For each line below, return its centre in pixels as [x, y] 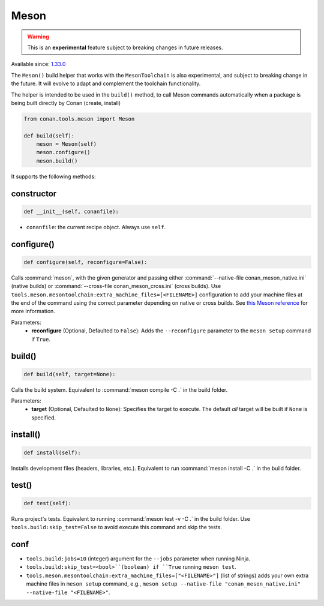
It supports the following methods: [53, 176]
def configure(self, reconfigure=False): [85, 262]
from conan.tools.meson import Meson [79, 119]
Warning [38, 37]
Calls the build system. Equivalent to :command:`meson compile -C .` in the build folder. [119, 389]
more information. [33, 311]
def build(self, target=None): [70, 374]
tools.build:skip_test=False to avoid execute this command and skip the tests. [116, 527]
